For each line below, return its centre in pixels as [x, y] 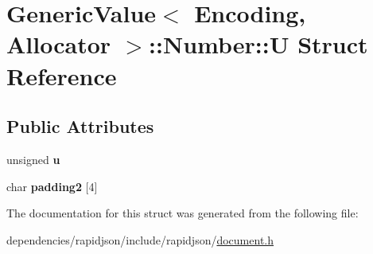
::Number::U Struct [258, 44]
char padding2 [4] [52, 186]
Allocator [59, 44]
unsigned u [33, 159]
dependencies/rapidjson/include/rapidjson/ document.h [140, 239]
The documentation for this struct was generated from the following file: [183, 213]
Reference [62, 75]
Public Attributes [80, 126]
